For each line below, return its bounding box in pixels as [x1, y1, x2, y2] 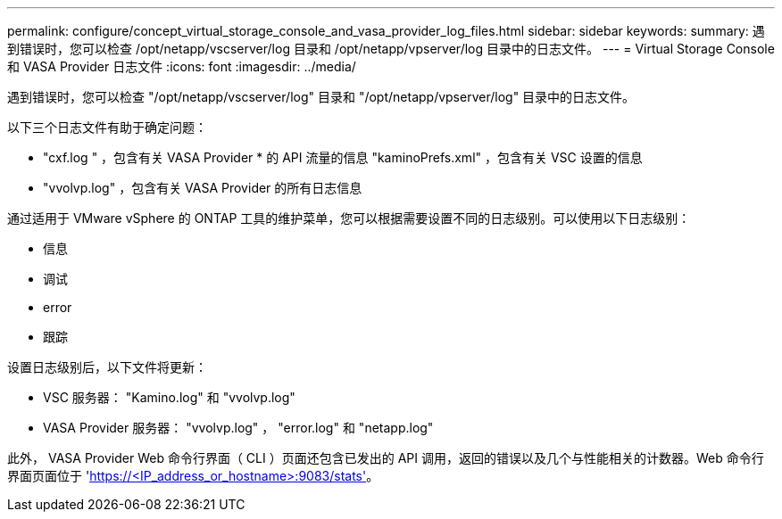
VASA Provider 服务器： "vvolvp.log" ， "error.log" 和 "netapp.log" [43, 420, 434, 435]
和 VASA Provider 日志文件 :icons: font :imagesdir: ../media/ [7, 59, 356, 74]
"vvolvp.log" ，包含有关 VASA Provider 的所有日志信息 [43, 180, 362, 195]
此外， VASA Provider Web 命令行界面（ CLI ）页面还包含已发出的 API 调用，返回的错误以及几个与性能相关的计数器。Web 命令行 [7, 450, 764, 465]
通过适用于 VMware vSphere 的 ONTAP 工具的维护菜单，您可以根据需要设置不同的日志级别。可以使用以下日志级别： [7, 210, 691, 226]
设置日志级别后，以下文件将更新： [7, 359, 207, 375]
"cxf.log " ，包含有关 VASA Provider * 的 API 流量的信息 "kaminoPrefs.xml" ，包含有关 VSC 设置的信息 [43, 150, 643, 165]
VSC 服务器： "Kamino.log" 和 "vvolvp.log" [43, 390, 295, 405]
